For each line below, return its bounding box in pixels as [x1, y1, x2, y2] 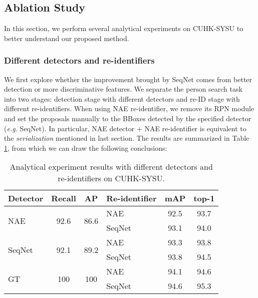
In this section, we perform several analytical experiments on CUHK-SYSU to [4, 23, 243, 34]
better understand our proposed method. [4, 33, 129, 43]
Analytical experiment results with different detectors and [10, 161, 213, 173]
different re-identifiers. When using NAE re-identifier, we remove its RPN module [4, 103, 254, 114]
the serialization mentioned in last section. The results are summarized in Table [4, 133, 249, 143]
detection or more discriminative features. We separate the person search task [4, 84, 242, 94]
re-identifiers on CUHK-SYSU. [58, 172, 165, 184]
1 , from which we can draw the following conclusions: [4, 142, 167, 153]
